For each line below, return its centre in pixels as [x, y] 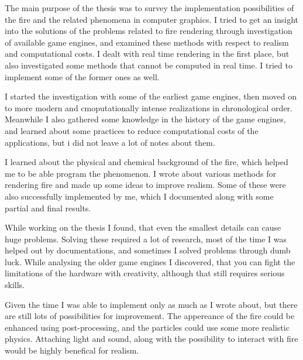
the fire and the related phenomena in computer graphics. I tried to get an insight [152, 19]
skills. [15, 285]
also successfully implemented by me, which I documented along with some [139, 196]
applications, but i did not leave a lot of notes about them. [110, 142]
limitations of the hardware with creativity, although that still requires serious [145, 273]
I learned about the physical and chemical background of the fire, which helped [147, 162]
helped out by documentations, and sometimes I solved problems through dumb [148, 250]
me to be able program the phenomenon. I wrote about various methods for [140, 173]
